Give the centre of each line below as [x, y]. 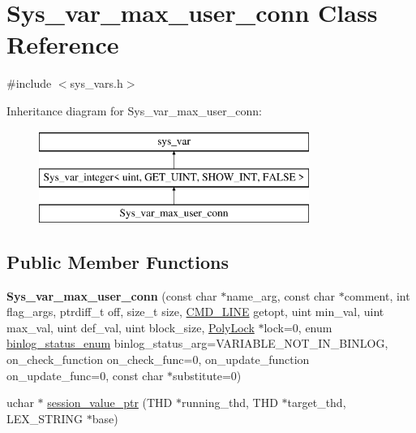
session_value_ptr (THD [110, 403]
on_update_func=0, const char [85, 375]
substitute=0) [207, 375]
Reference [63, 44]
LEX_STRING [45, 418]
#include [29, 83]
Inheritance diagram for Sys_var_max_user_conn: [134, 110]
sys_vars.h [96, 83]
